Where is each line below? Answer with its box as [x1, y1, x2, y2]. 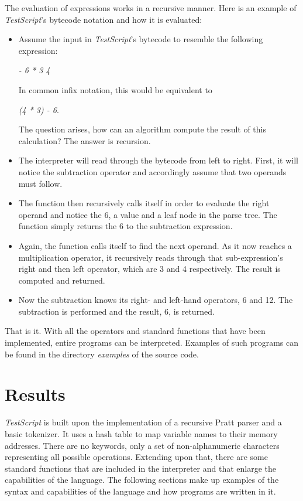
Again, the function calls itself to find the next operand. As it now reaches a [18, 239, 292, 251]
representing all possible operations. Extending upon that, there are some [5, 451, 268, 463]
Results [5, 382, 66, 406]
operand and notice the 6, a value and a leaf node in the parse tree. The [18, 208, 277, 220]
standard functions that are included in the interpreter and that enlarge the [5, 462, 277, 474]
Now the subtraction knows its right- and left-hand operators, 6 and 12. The [18, 294, 293, 306]
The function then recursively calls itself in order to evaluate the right [18, 197, 270, 209]
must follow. [18, 177, 63, 189]
